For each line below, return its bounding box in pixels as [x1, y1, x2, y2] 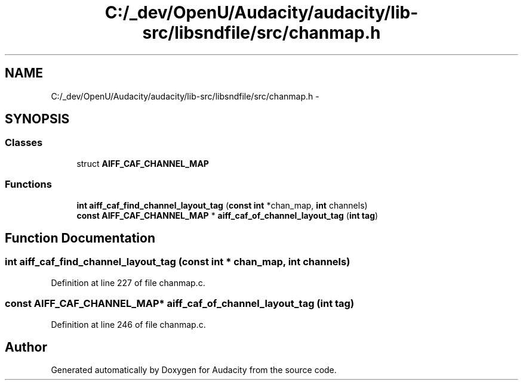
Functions [5, 178, 52, 191]
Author [5, 339, 47, 355]
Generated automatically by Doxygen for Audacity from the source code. [51, 365, 337, 375]
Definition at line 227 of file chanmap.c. [51, 277, 205, 288]
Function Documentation [5, 230, 155, 246]
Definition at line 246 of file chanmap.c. [51, 319, 206, 330]
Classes [5, 136, 43, 149]
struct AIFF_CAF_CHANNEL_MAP [76, 158, 209, 169]
